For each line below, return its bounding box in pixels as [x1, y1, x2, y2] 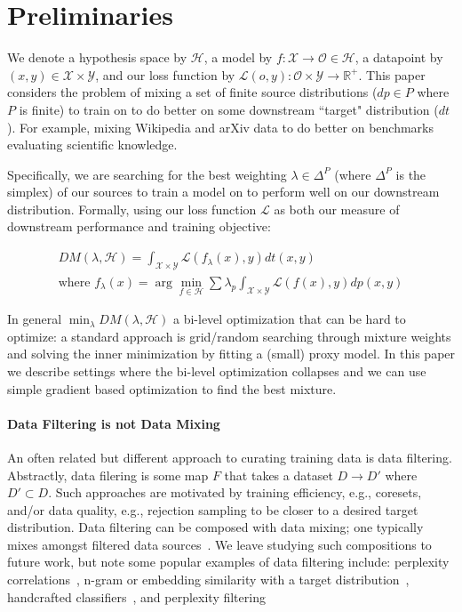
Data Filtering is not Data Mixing [7, 414, 220, 432]
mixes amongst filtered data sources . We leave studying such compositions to [7, 535, 432, 553]
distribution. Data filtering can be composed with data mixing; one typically [7, 518, 424, 536]
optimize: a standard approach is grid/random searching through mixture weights [7, 326, 451, 345]
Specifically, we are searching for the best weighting [7, 165, 287, 183]
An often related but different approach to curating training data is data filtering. [7, 447, 452, 466]
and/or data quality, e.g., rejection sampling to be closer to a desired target [7, 500, 418, 519]
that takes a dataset [224, 465, 333, 484]
